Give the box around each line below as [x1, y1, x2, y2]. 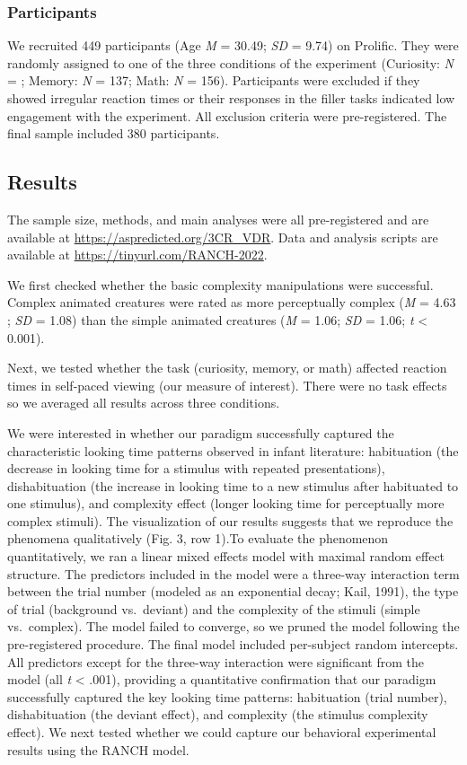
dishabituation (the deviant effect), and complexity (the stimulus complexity [7, 705, 428, 724]
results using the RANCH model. [7, 740, 189, 759]
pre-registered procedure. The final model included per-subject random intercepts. [7, 635, 459, 654]
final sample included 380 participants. [7, 124, 220, 143]
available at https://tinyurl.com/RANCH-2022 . [7, 245, 268, 264]
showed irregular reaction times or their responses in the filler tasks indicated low [7, 89, 455, 107]
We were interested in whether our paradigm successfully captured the [7, 423, 394, 442]
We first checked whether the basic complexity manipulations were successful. [7, 275, 434, 294]
